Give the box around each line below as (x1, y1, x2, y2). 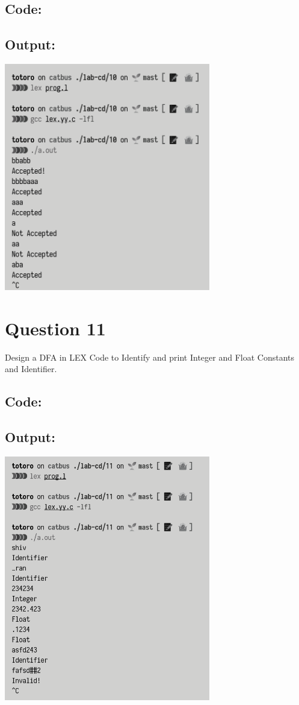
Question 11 (5, 315, 106, 340)
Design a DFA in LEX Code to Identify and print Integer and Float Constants (5, 350, 294, 363)
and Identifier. (5, 362, 57, 375)
